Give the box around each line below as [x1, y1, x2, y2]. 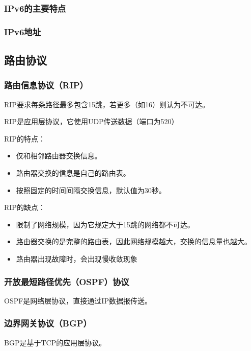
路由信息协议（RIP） [4, 79, 88, 91]
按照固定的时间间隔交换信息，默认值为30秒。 [16, 184, 166, 195]
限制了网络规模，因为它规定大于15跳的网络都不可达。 [16, 219, 194, 229]
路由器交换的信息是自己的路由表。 [16, 168, 130, 178]
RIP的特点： [4, 133, 45, 144]
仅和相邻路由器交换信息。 [16, 150, 102, 161]
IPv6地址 [4, 25, 41, 38]
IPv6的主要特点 [4, 2, 66, 14]
